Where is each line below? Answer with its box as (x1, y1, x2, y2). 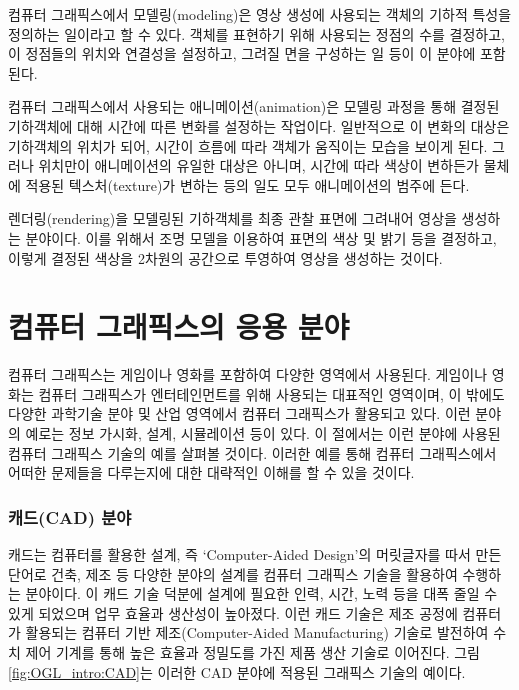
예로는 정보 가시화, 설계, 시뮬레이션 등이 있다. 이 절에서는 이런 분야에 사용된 (25, 423, 501, 444)
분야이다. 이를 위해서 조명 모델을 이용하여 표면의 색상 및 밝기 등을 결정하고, (25, 227, 497, 248)
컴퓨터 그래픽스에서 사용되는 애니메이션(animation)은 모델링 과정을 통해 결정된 (8, 96, 500, 117)
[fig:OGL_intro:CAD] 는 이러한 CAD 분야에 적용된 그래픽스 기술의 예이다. (8, 661, 466, 682)
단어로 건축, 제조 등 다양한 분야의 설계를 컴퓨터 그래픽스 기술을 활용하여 (8, 563, 458, 584)
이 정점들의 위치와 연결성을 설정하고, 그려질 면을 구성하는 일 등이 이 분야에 (8, 43, 476, 64)
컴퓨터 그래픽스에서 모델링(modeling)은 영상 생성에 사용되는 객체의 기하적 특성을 (8, 4, 512, 24)
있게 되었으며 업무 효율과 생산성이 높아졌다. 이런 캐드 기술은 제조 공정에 (8, 602, 458, 623)
